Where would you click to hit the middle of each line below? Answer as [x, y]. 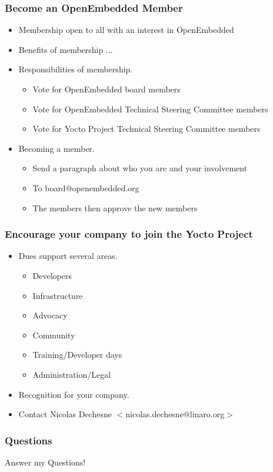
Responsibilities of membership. [76, 69]
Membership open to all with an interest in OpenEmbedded [126, 30]
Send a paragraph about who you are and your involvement [140, 168]
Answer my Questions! [45, 462]
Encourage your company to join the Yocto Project [129, 234]
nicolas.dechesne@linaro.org [175, 414]
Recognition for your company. [74, 394]
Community [54, 335]
